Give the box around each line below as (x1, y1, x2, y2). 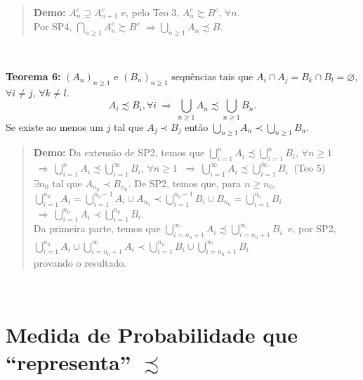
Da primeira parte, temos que (33, 221, 161, 236)
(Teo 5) (293, 160, 326, 175)
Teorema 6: (6, 68, 61, 83)
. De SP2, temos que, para (128, 175, 242, 190)
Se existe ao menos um (6, 119, 103, 134)
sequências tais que (171, 68, 253, 83)
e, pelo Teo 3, (121, 5, 180, 19)
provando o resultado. (33, 255, 127, 270)
